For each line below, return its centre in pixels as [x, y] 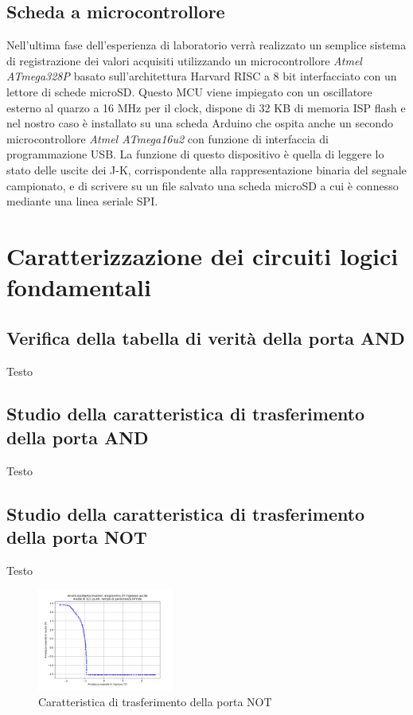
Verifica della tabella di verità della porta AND [206, 337]
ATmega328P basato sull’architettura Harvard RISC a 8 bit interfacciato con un [202, 76]
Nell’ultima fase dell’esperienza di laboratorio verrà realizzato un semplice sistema [206, 45]
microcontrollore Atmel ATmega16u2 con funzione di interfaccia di [168, 138]
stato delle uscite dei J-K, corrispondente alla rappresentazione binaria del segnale [206, 169]
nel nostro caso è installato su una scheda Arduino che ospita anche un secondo [200, 123]
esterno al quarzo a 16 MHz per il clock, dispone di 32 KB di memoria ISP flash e [206, 107]
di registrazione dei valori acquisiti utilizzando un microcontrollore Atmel [184, 60]
